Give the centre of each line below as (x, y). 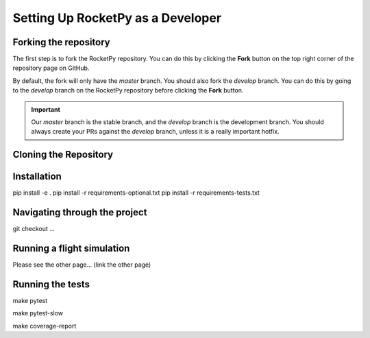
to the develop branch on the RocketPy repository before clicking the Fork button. (128, 90)
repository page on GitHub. (51, 68)
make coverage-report (45, 326)
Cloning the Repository (63, 155)
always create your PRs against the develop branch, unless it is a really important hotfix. (156, 132)
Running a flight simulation (71, 249)
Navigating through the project (80, 213)
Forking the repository (61, 42)
